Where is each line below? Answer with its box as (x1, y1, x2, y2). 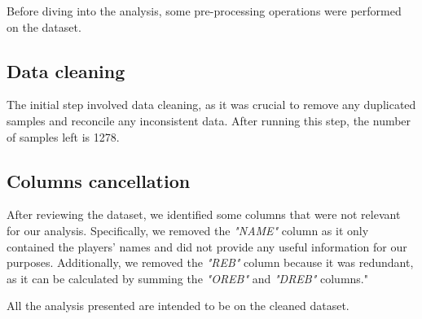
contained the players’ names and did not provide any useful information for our (7, 238, 407, 255)
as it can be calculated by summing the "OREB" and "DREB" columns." (7, 269, 368, 286)
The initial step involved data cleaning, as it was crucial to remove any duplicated (7, 96, 416, 113)
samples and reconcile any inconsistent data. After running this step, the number (7, 111, 411, 129)
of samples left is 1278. (7, 128, 120, 145)
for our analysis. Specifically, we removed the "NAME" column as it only (7, 221, 369, 238)
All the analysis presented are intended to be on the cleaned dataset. (7, 297, 349, 314)
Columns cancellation (7, 168, 191, 193)
